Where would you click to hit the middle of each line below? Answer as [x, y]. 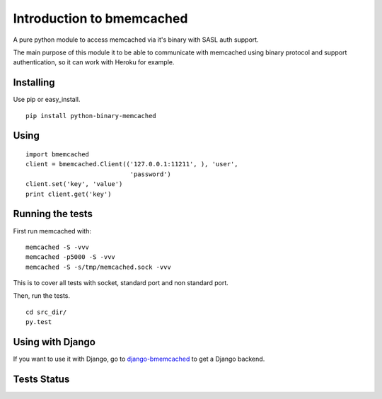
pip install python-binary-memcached [91, 116]
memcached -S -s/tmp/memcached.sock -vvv [98, 267]
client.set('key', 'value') [74, 184]
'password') [150, 174]
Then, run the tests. [42, 296]
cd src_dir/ [46, 312]
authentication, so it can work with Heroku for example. [94, 62]
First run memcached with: [52, 231]
